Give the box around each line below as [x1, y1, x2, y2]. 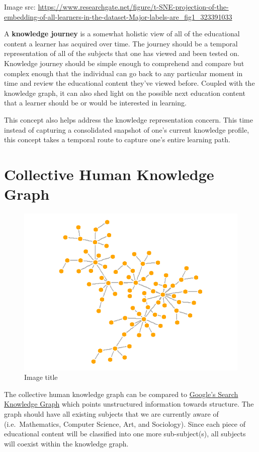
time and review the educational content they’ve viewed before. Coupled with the [4, 78, 255, 88]
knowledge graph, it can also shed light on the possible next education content [4, 87, 245, 98]
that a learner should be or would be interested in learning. [4, 97, 187, 108]
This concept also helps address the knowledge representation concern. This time [4, 114, 253, 125]
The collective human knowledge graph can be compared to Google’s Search [4, 388, 238, 399]
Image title [24, 372, 58, 382]
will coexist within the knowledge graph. [4, 438, 129, 448]
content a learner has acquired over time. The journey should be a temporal [4, 38, 238, 48]
